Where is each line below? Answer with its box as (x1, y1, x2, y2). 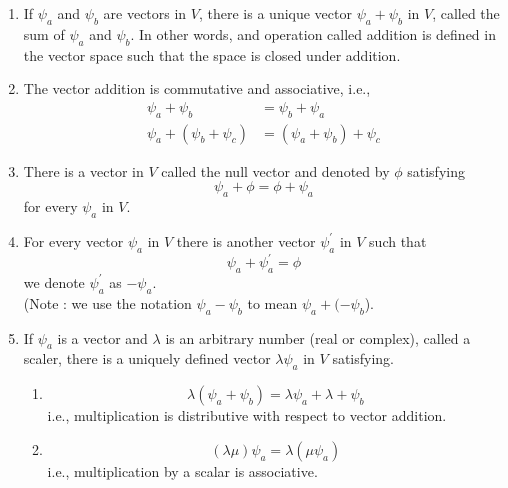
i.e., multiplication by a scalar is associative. (47, 460, 318, 481)
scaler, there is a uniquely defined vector (23, 348, 271, 369)
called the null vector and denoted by (161, 160, 390, 181)
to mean (247, 292, 298, 313)
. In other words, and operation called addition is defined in (130, 23, 496, 44)
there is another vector (176, 230, 316, 251)
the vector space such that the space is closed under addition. (23, 44, 401, 65)
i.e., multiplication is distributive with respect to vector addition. (47, 405, 447, 426)
